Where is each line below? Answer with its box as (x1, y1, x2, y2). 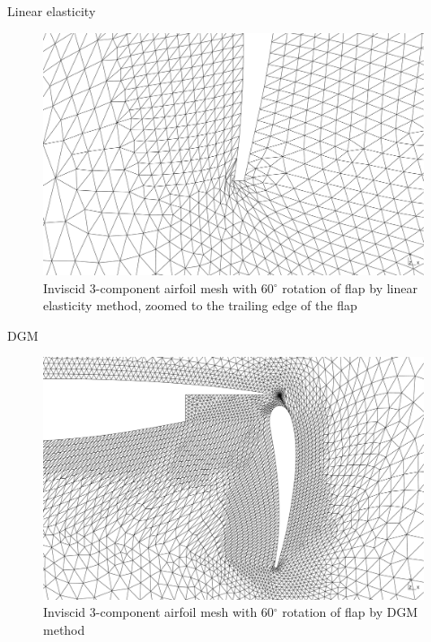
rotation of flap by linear (282, 278, 418, 297)
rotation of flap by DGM (282, 603, 418, 621)
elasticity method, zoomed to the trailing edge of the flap (43, 296, 357, 315)
